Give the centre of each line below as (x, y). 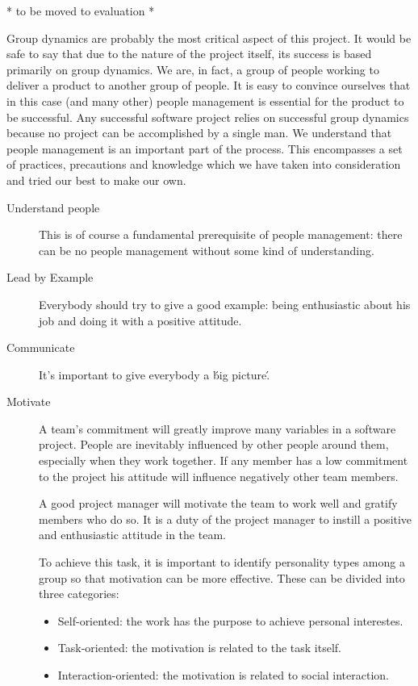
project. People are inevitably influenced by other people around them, (214, 444)
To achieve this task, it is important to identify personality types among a (222, 562)
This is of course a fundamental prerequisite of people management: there (221, 234)
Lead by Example (50, 277)
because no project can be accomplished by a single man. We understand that (199, 133)
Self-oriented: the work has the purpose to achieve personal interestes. (230, 620)
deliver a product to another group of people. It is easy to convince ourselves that (209, 85)
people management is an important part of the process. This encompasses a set (205, 148)
